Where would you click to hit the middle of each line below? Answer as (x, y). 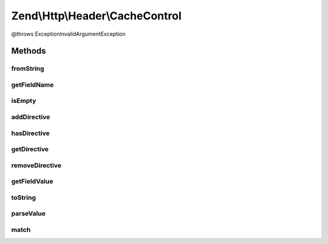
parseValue (28, 214)
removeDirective (36, 165)
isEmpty (24, 101)
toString (24, 197)
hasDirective (30, 133)
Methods (29, 51)
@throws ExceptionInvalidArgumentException (68, 34)
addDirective (31, 117)
